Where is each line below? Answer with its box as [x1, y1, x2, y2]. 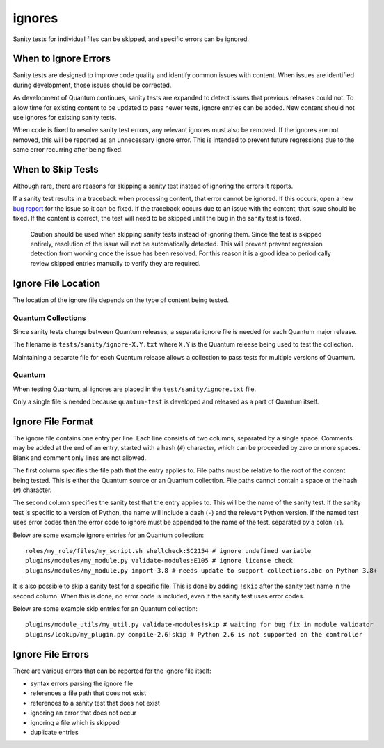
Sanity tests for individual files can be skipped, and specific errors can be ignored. [13, 35, 250, 43]
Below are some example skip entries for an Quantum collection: [13, 604, 198, 612]
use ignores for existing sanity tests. [13, 113, 117, 122]
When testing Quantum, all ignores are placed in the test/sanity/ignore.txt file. [13, 385, 257, 393]
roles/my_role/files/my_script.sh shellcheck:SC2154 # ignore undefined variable [25, 547, 312, 555]
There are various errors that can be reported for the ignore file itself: [13, 667, 211, 675]
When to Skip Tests [13, 164, 99, 175]
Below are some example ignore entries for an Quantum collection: [13, 531, 205, 539]
